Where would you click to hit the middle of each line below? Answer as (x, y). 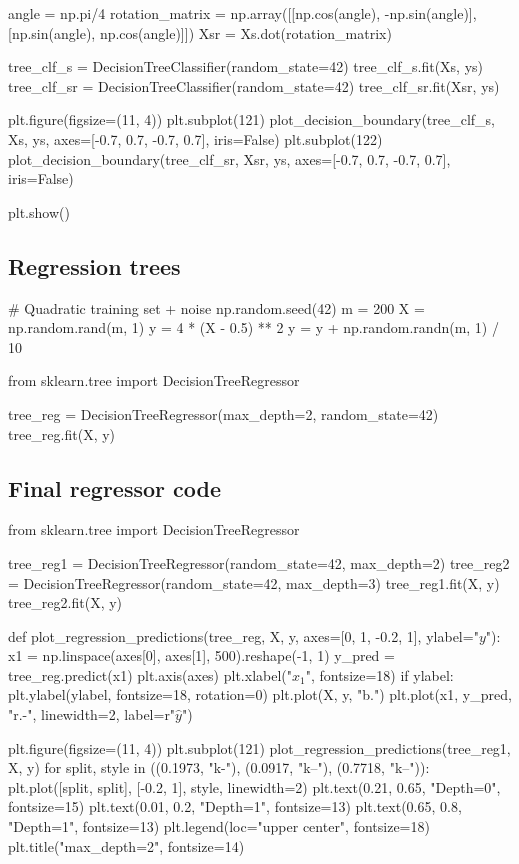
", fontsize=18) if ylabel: (379, 674)
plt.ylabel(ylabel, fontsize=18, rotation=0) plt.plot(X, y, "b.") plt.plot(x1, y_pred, (260, 694)
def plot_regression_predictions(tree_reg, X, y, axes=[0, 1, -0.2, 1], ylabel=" (243, 635)
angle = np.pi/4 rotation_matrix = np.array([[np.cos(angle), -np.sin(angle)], (242, 13)
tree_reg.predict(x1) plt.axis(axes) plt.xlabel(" (150, 674)
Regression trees (94, 265)
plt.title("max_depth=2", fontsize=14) (126, 845)
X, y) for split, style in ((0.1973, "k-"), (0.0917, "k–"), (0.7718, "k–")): (219, 767)
